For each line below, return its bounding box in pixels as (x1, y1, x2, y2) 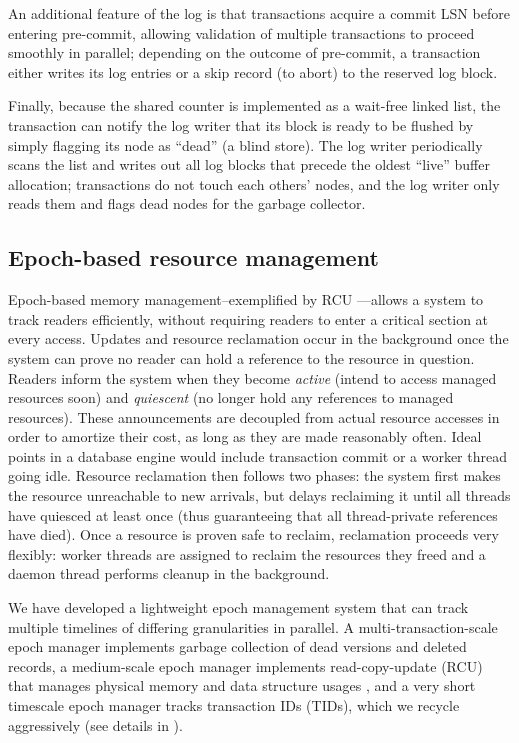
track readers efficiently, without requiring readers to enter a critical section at (8, 308, 489, 329)
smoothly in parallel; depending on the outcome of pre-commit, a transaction (8, 42, 481, 63)
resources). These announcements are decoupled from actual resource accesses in (8, 406, 500, 427)
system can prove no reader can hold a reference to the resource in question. (8, 347, 475, 368)
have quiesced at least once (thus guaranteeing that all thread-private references (8, 504, 498, 525)
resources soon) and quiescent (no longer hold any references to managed (8, 387, 454, 408)
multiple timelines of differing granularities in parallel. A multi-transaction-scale (8, 616, 498, 637)
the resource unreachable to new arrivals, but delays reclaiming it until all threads (8, 485, 511, 506)
